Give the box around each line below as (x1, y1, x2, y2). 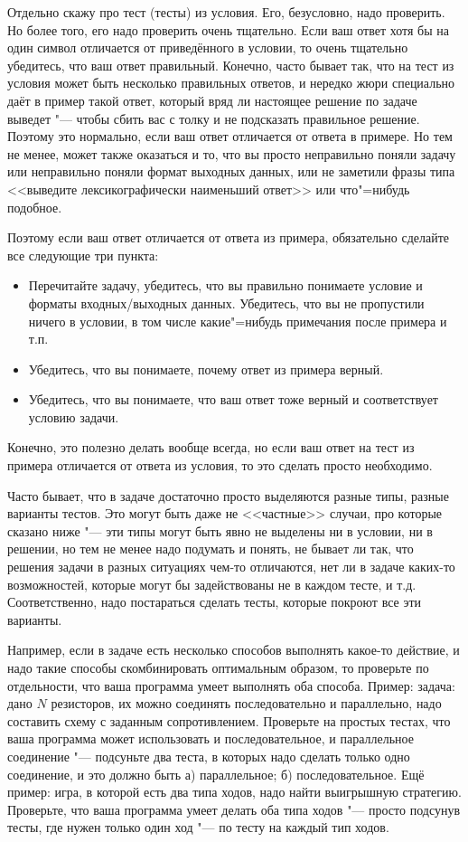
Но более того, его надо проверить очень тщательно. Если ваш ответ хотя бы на (7, 20, 449, 39)
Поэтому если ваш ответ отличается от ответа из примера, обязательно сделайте (7, 228, 450, 247)
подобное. (7, 197, 62, 216)
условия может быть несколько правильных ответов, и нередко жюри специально (7, 73, 455, 92)
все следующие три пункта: (7, 245, 159, 264)
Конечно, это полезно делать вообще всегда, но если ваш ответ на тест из (7, 438, 415, 457)
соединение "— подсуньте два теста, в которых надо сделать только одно (7, 746, 410, 765)
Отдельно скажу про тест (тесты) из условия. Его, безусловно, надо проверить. (7, 3, 445, 21)
